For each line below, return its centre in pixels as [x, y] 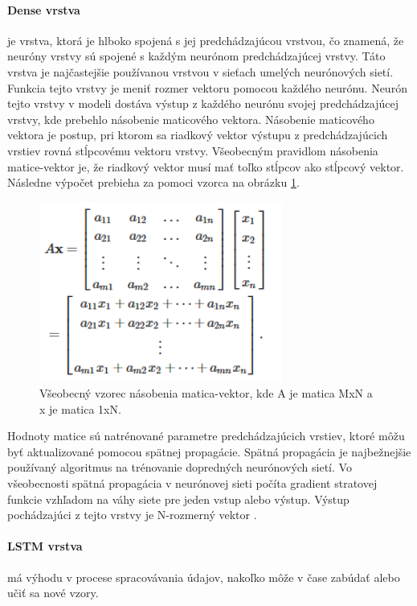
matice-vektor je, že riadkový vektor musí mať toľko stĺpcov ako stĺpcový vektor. [206, 166]
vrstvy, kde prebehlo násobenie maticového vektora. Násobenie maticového [191, 119]
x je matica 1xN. [80, 408]
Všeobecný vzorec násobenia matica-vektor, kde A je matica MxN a [206, 393]
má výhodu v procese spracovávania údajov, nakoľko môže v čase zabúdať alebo [204, 577]
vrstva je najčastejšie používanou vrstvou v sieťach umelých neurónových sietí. [200, 71]
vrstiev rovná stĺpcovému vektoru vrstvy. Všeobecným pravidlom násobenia [193, 150]
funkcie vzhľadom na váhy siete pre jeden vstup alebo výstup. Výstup [178, 499]
